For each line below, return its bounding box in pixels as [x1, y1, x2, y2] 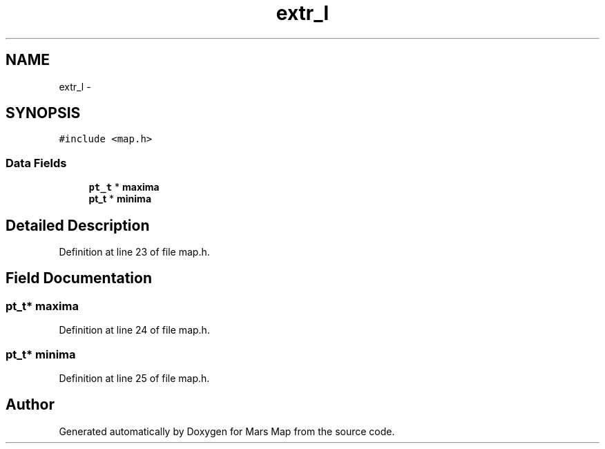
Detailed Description [6, 216, 150, 234]
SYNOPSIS [6, 104, 81, 122]
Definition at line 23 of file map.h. [59, 246, 210, 258]
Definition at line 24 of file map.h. [59, 324, 210, 336]
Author [6, 396, 55, 414]
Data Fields [6, 155, 67, 170]
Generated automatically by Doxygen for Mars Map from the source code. [59, 425, 395, 437]
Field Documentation [6, 269, 152, 287]
